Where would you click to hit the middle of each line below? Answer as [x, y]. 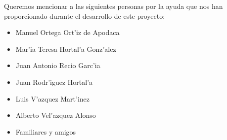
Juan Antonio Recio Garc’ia [58, 65]
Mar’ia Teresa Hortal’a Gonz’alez [66, 49]
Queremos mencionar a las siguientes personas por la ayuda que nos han [113, 6]
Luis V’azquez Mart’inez [53, 98]
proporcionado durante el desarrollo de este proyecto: [85, 16]
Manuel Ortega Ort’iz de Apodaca [68, 32]
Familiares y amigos [46, 131]
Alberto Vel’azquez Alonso [56, 115]
